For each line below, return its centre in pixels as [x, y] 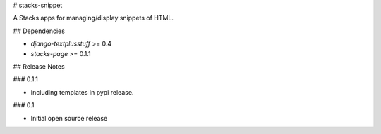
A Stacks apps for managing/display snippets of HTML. [93, 18]
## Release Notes [39, 66]
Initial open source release [69, 118]
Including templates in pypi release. [82, 92]
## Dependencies [39, 31]
